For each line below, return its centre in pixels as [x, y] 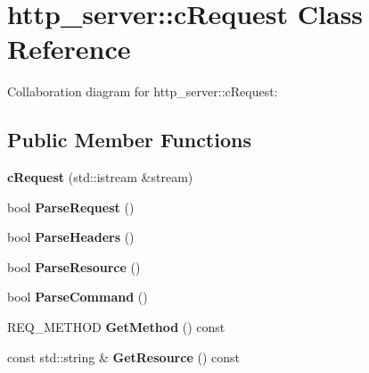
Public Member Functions [129, 140]
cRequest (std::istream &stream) [100, 177]
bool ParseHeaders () [71, 237]
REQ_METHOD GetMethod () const [116, 327]
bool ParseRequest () [71, 207]
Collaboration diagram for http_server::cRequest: [143, 91]
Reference [69, 49]
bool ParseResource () [74, 266]
